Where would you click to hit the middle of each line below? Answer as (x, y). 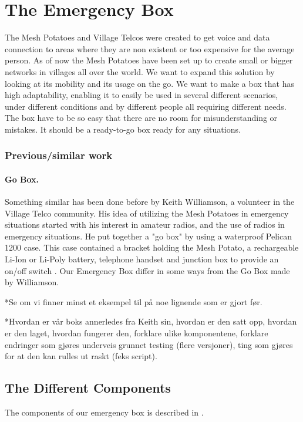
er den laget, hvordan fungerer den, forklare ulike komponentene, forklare (137, 333)
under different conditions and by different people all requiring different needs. (146, 106)
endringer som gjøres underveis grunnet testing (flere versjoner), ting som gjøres (149, 344)
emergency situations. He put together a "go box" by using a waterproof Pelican (148, 236)
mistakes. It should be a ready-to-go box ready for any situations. (123, 129)
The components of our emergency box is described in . (104, 412)
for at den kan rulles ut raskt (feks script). (81, 356)
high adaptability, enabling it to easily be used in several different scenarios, (142, 95)
